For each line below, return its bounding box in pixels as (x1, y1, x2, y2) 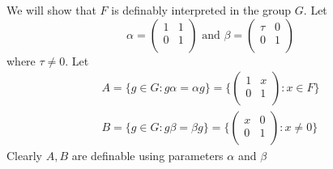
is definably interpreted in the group (111, 2, 292, 18)
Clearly (6, 147, 42, 164)
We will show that (6, 2, 96, 18)
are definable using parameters (71, 147, 224, 164)
